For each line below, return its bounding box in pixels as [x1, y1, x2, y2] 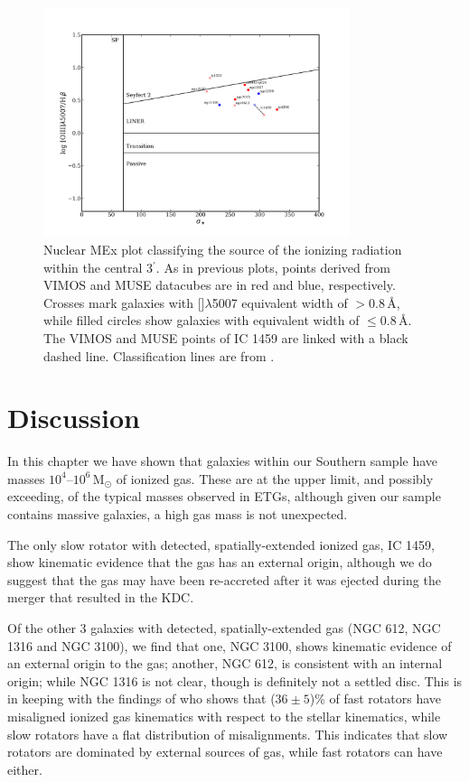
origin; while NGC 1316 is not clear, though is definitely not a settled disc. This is [7, 671, 463, 690]
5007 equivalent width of [211, 293, 348, 312]
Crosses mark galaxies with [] [43, 293, 205, 312]
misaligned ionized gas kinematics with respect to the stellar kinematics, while [7, 706, 441, 725]
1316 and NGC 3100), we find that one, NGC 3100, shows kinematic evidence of [7, 636, 452, 655]
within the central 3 [43, 257, 153, 276]
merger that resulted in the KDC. [7, 588, 194, 607]
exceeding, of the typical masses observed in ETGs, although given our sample [7, 487, 441, 506]
